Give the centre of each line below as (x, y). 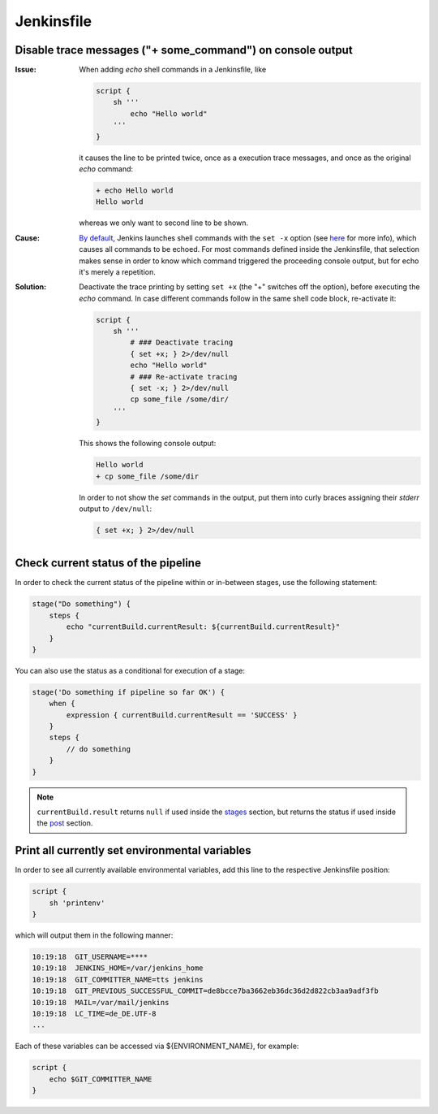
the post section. (65, 823)
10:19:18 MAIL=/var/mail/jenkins (101, 1002)
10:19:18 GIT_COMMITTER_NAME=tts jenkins (118, 980)
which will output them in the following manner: (94, 935)
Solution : (31, 287)
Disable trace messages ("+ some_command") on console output (184, 50)
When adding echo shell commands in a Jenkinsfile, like (173, 70)
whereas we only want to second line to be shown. (164, 223)
